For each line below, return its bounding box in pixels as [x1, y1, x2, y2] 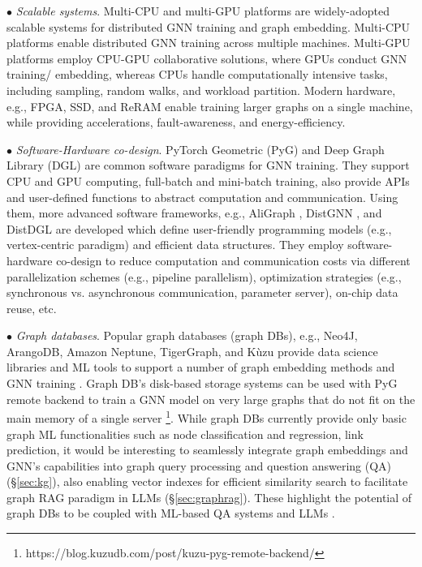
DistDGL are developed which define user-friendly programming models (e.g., [6, 220, 392, 237]
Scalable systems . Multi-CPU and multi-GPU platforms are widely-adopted [15, 2, 390, 19]
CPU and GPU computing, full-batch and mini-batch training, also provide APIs [6, 172, 410, 189]
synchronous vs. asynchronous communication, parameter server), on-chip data [6, 284, 398, 301]
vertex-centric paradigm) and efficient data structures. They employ [6, 236, 344, 253]
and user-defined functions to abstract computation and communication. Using [6, 188, 398, 205]
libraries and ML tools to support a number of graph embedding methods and [6, 359, 395, 376]
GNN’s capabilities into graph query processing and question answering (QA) [6, 457, 392, 474]
